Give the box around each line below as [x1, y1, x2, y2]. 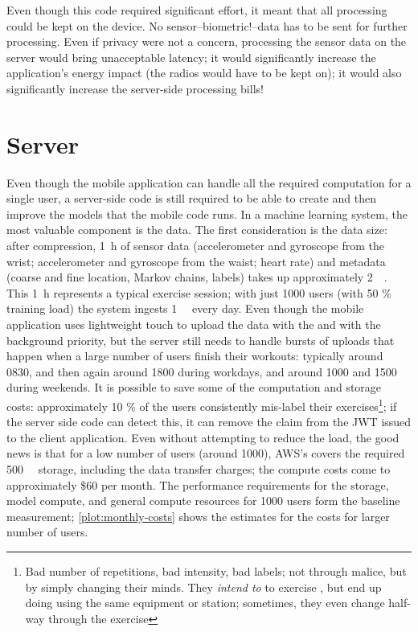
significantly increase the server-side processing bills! [6, 80, 264, 96]
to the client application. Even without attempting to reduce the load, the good [6, 429, 400, 445]
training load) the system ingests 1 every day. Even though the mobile [6, 300, 364, 317]
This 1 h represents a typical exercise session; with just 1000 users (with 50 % [6, 284, 391, 301]
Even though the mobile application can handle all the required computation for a [6, 174, 412, 191]
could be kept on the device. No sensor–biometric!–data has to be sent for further [6, 17, 408, 34]
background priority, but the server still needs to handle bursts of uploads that [6, 331, 395, 348]
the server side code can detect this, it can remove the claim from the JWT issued [6, 413, 412, 430]
